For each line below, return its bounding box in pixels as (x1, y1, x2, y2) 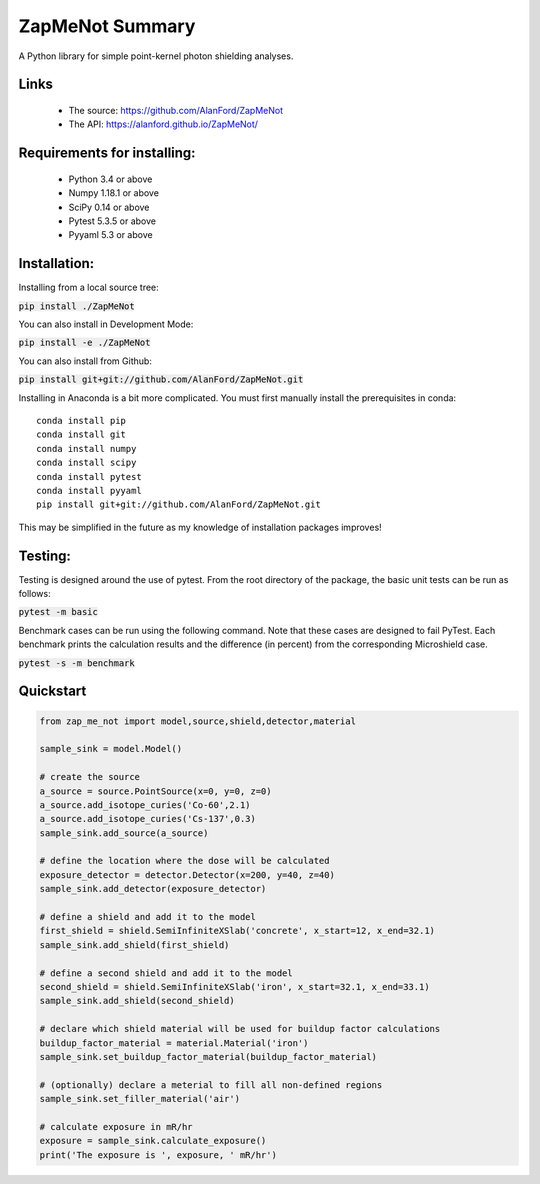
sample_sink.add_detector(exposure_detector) (39, 883, 267, 895)
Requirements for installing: (18, 145, 196, 162)
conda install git (36, 429, 127, 440)
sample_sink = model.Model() (39, 743, 183, 755)
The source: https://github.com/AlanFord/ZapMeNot (68, 104, 284, 116)
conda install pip (36, 415, 127, 426)
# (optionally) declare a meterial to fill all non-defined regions (39, 1079, 383, 1090)
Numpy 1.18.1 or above (68, 187, 160, 199)
